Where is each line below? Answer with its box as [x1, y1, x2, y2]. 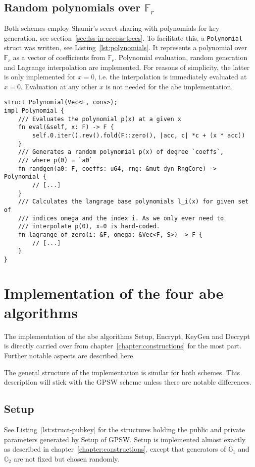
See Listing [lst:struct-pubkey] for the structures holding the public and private [4, 424, 245, 435]
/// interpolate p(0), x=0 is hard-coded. [18, 223, 160, 230]
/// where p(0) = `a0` [18, 157, 93, 164]
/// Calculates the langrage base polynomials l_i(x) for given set [18, 198, 249, 205]
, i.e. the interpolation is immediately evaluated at [94, 71, 247, 82]
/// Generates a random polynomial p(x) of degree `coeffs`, [18, 148, 224, 156]
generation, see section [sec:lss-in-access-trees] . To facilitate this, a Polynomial [4, 32, 243, 43]
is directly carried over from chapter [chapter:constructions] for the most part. [4, 340, 242, 351]
